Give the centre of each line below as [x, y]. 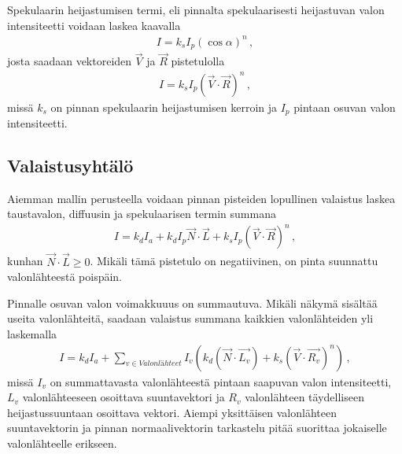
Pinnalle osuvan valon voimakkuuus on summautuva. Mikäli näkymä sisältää [192, 303]
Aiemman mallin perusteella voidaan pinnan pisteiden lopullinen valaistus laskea [201, 198]
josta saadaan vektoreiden [70, 61]
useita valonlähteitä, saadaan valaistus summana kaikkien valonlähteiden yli [190, 318]
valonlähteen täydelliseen [304, 397]
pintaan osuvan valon [345, 107]
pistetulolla [198, 61]
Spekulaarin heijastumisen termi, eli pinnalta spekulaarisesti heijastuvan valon [196, 9]
